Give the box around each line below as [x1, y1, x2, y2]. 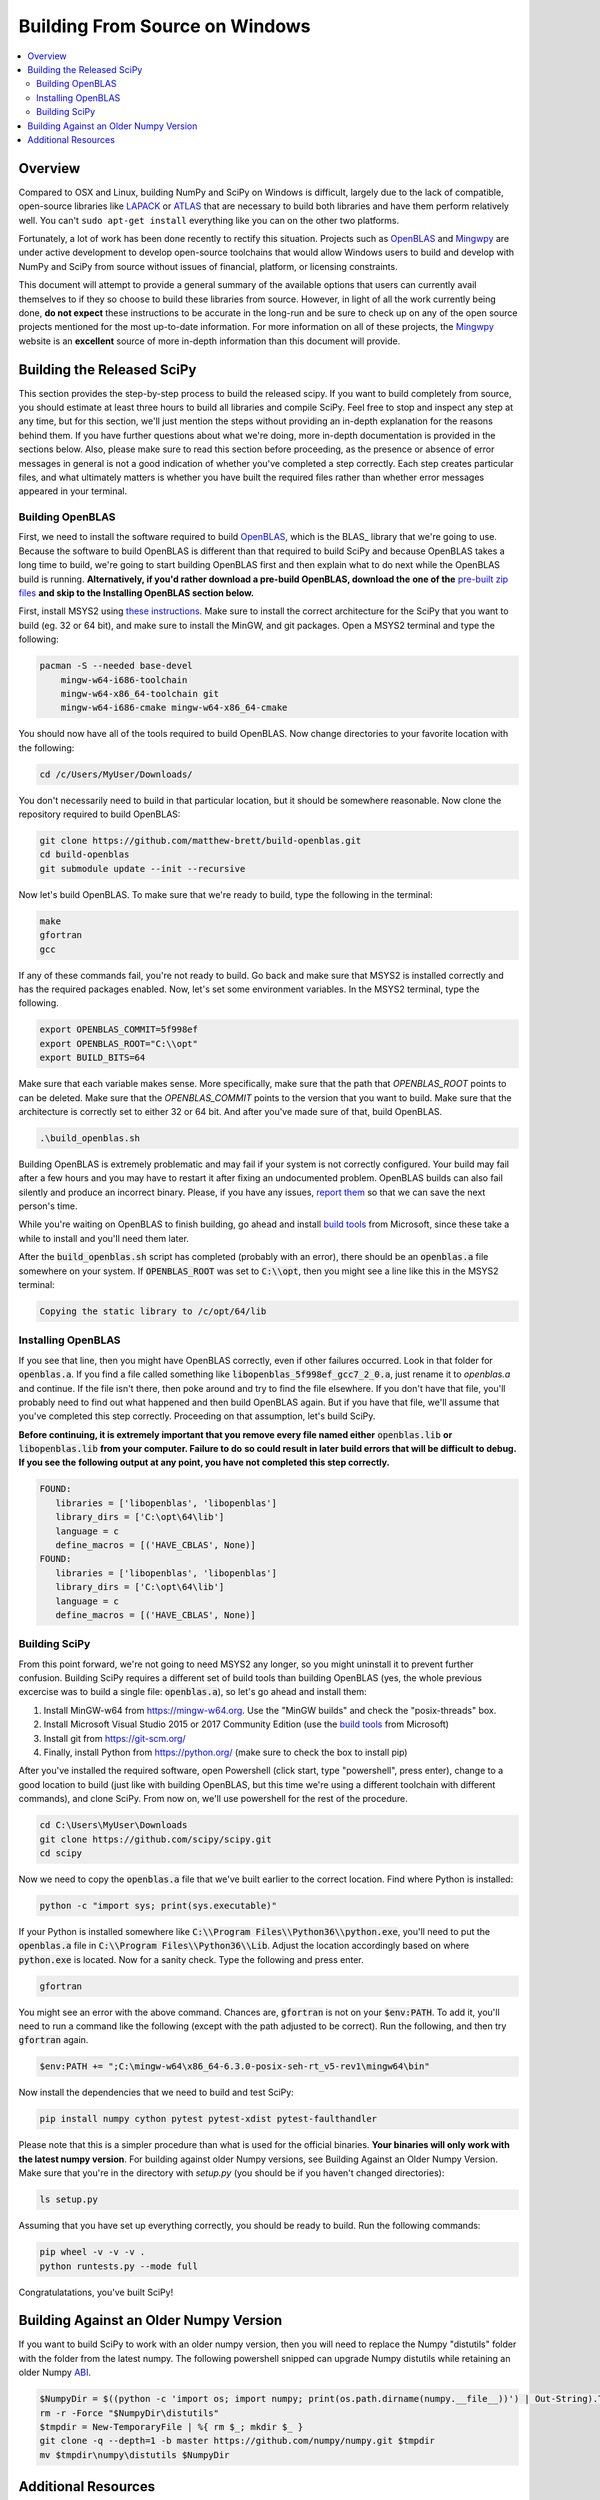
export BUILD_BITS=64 [39, 1052, 146, 1064]
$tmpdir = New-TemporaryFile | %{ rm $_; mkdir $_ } [39, 2421, 304, 2432]
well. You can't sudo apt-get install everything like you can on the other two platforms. [18, 214, 400, 226]
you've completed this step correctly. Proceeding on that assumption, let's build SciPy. [18, 1410, 376, 1422]
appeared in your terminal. [18, 485, 128, 497]
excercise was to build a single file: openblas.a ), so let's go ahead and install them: [18, 1686, 367, 1698]
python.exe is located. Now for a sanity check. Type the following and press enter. [18, 1953, 364, 1965]
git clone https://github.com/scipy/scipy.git [39, 1833, 272, 1845]
